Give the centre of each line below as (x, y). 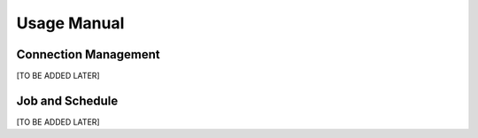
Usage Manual (70, 23)
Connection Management (88, 54)
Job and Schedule (67, 100)
